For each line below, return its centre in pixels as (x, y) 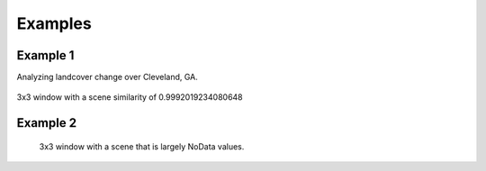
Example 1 (45, 55)
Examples (54, 23)
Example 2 (46, 123)
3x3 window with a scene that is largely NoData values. (142, 146)
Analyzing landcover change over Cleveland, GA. (107, 77)
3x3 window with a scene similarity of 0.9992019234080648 (130, 97)
